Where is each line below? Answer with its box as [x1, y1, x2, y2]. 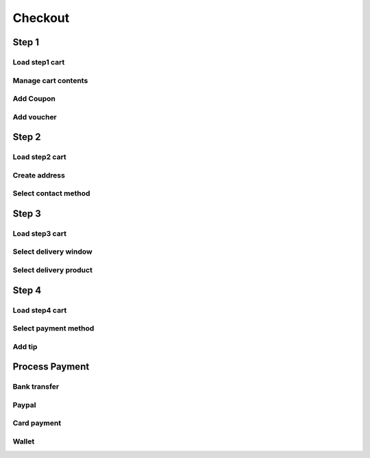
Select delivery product [12, 265, 92, 275]
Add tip [12, 341, 38, 351]
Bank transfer [12, 382, 60, 391]
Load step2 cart [12, 152, 66, 162]
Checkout [12, 10, 70, 25]
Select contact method [12, 189, 90, 198]
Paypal [12, 400, 36, 409]
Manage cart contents [12, 75, 88, 85]
